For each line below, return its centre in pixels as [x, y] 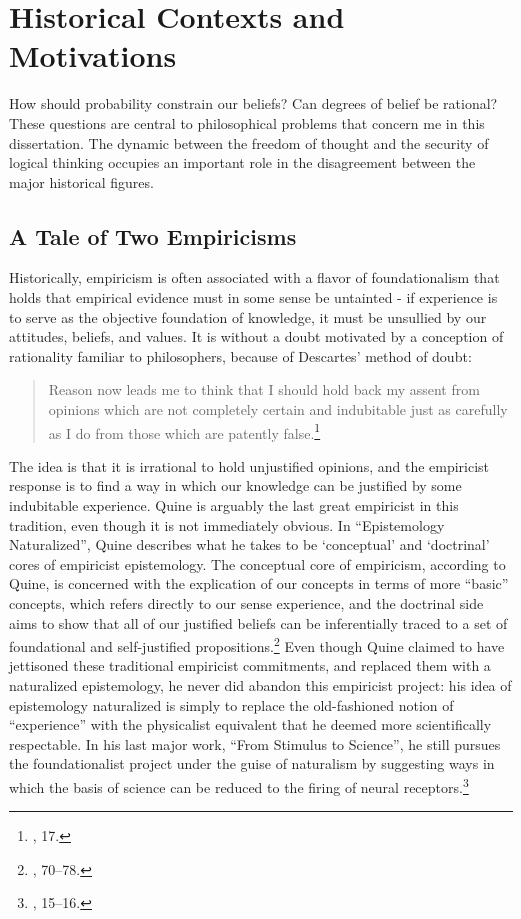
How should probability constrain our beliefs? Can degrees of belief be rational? [253, 103]
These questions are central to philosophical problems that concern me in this [247, 122]
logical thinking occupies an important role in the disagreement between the [242, 162]
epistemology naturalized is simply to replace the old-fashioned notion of [231, 704]
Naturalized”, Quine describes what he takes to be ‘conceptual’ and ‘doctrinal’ [249, 544]
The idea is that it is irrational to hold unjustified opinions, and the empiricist [249, 465]
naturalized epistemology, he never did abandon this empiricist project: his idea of [260, 685]
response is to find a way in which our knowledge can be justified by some [235, 485]
